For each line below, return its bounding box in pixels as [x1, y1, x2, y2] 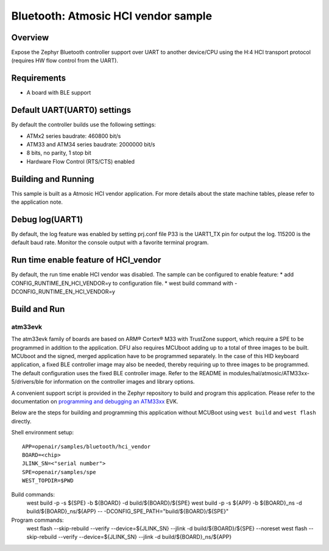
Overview [11, 32, 49, 43]
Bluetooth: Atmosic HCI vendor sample [11, 9, 213, 23]
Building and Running [11, 174, 94, 184]
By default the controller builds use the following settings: [11, 121, 157, 128]
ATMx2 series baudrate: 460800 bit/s [26, 132, 121, 140]
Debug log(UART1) [11, 214, 83, 225]
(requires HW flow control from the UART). [11, 57, 119, 64]
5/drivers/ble [11, 378, 44, 386]
